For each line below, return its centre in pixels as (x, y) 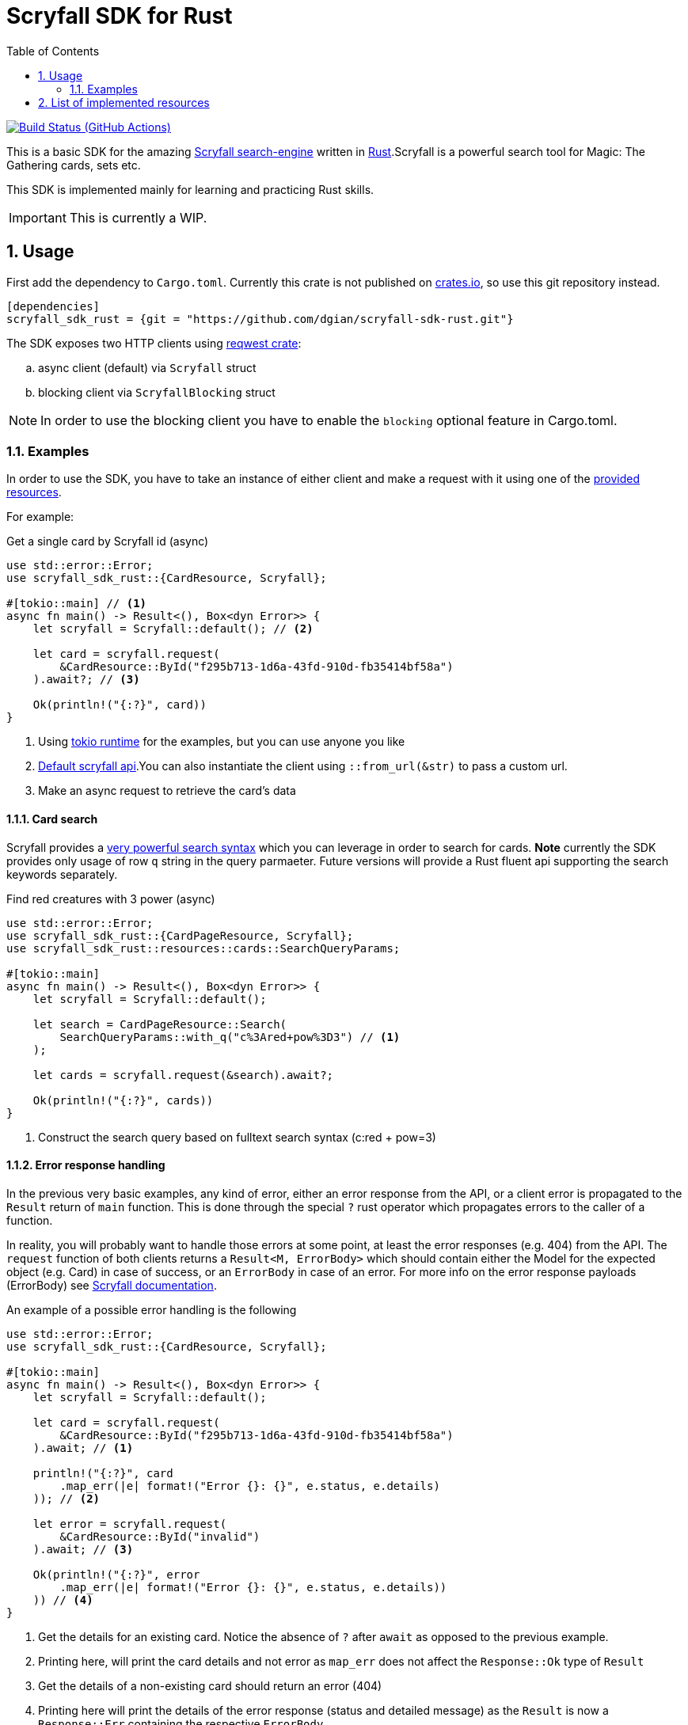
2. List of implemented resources (124, 102)
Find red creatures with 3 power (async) (111, 899)
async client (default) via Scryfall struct (147, 367)
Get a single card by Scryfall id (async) (108, 541)
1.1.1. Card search (52, 819)
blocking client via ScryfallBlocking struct (157, 392)
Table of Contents (53, 51)
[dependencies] (53, 306)
